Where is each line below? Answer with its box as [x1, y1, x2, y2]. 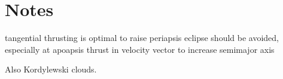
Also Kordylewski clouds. [5, 63, 97, 75]
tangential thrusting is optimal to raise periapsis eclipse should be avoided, [5, 31, 279, 44]
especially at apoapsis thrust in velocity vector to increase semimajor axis [5, 43, 275, 55]
